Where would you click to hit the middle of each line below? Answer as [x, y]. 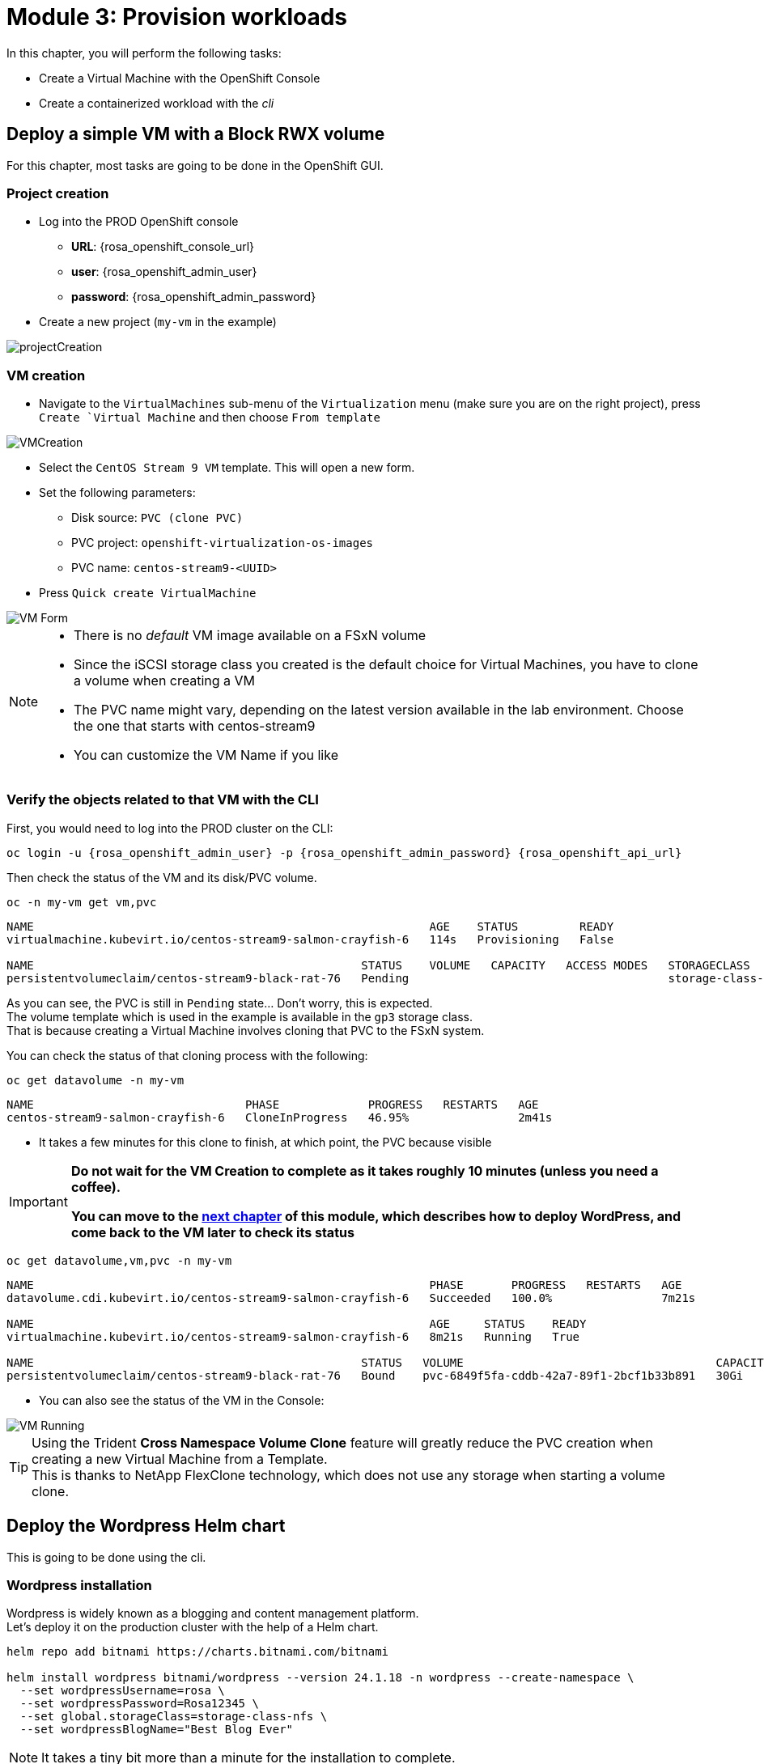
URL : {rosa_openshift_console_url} [163, 247]
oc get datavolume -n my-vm [95, 1080]
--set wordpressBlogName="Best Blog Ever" [157, 1730]
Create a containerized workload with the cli [157, 103]
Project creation [58, 193]
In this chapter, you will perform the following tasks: [144, 53]
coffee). [96, 1187]
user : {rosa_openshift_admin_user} [164, 272]
